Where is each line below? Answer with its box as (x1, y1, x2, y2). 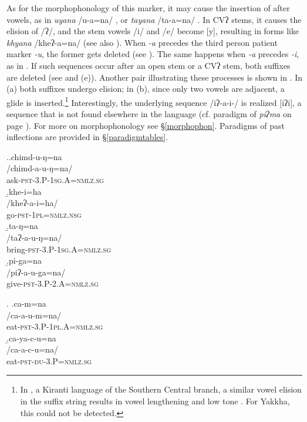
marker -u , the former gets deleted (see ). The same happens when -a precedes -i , (6, 48, 299, 60)
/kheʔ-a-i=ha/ (6, 197, 58, 209)
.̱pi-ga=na (6, 254, 42, 267)
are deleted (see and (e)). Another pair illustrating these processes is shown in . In (6, 71, 302, 83)
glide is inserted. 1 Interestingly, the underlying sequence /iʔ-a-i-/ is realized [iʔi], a (6, 94, 302, 108)
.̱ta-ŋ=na (6, 220, 38, 232)
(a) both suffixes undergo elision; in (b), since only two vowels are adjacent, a (6, 82, 285, 95)
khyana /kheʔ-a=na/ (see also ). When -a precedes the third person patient (6, 36, 278, 48)
